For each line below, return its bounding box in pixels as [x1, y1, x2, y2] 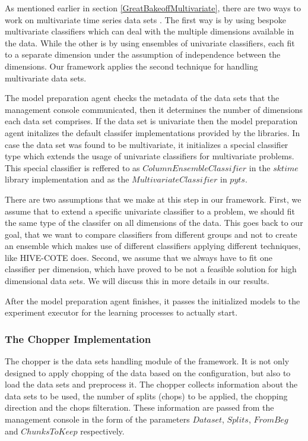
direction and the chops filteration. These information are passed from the [5, 401, 274, 414]
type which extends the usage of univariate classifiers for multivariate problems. [5, 150, 294, 162]
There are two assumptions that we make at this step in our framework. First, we [5, 193, 301, 205]
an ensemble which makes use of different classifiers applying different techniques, [5, 240, 301, 252]
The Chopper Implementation [5, 331, 151, 346]
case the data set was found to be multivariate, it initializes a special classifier [5, 138, 288, 150]
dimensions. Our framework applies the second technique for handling [5, 59, 258, 72]
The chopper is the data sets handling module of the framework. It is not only [5, 355, 290, 367]
